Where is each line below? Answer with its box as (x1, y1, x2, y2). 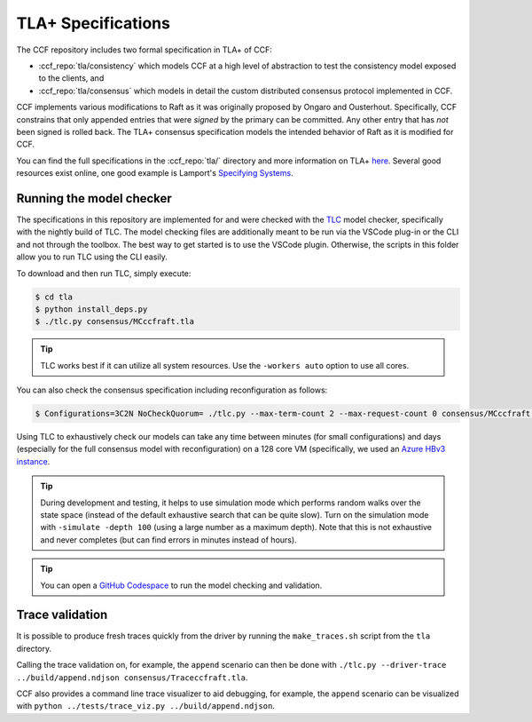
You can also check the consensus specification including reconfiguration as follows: (16, 385, 328, 395)
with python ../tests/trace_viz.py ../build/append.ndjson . (16, 701, 275, 711)
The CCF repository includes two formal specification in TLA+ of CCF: (16, 44, 272, 55)
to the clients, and (38, 73, 105, 83)
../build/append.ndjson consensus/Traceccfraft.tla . (16, 671, 248, 683)
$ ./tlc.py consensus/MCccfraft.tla (35, 316, 195, 327)
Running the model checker (16, 191, 172, 206)
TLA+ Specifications (16, 13, 170, 33)
